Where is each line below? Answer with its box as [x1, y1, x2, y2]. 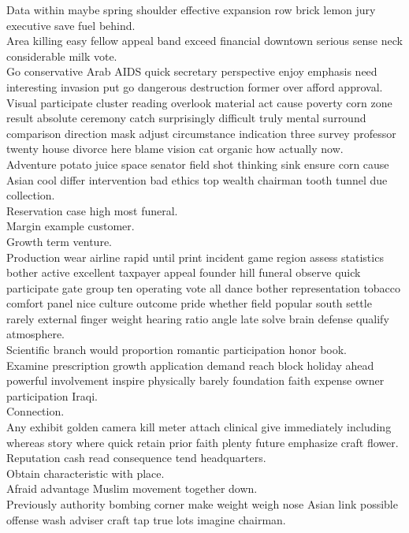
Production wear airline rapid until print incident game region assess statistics [6, 248, 384, 265]
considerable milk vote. [6, 47, 117, 64]
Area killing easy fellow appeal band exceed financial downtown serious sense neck [6, 32, 403, 49]
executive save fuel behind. [6, 17, 136, 33]
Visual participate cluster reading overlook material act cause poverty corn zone [6, 94, 392, 110]
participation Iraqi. [6, 387, 99, 404]
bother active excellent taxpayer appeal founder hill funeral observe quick [6, 264, 361, 281]
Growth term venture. [6, 233, 112, 249]
